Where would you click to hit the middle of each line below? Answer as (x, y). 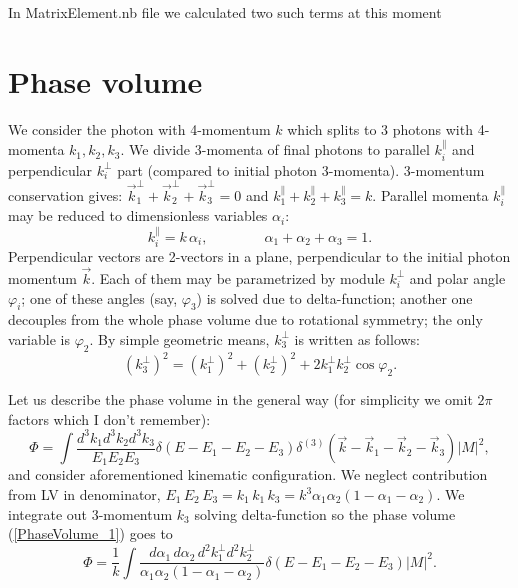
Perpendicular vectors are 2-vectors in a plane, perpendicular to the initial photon (259, 256)
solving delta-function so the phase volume (325, 513)
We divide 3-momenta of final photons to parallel (279, 149)
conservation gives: (65, 194)
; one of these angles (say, (99, 297)
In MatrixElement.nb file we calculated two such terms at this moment (225, 12)
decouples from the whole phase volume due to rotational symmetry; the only (245, 319)
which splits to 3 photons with (380, 128)
